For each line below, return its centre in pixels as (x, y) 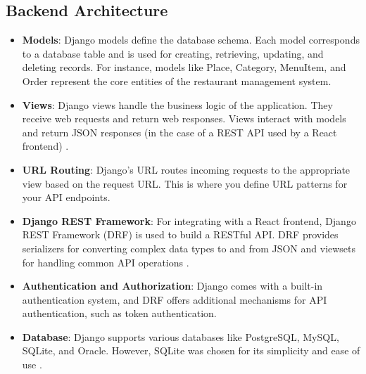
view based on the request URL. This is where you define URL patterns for (185, 183)
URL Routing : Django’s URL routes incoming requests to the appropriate (186, 169)
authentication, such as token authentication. (119, 313)
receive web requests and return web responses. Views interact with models (184, 118)
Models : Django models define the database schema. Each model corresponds (191, 40)
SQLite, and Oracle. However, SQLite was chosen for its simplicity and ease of (191, 350)
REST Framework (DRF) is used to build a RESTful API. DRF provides (180, 234)
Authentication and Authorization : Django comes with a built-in (172, 286)
